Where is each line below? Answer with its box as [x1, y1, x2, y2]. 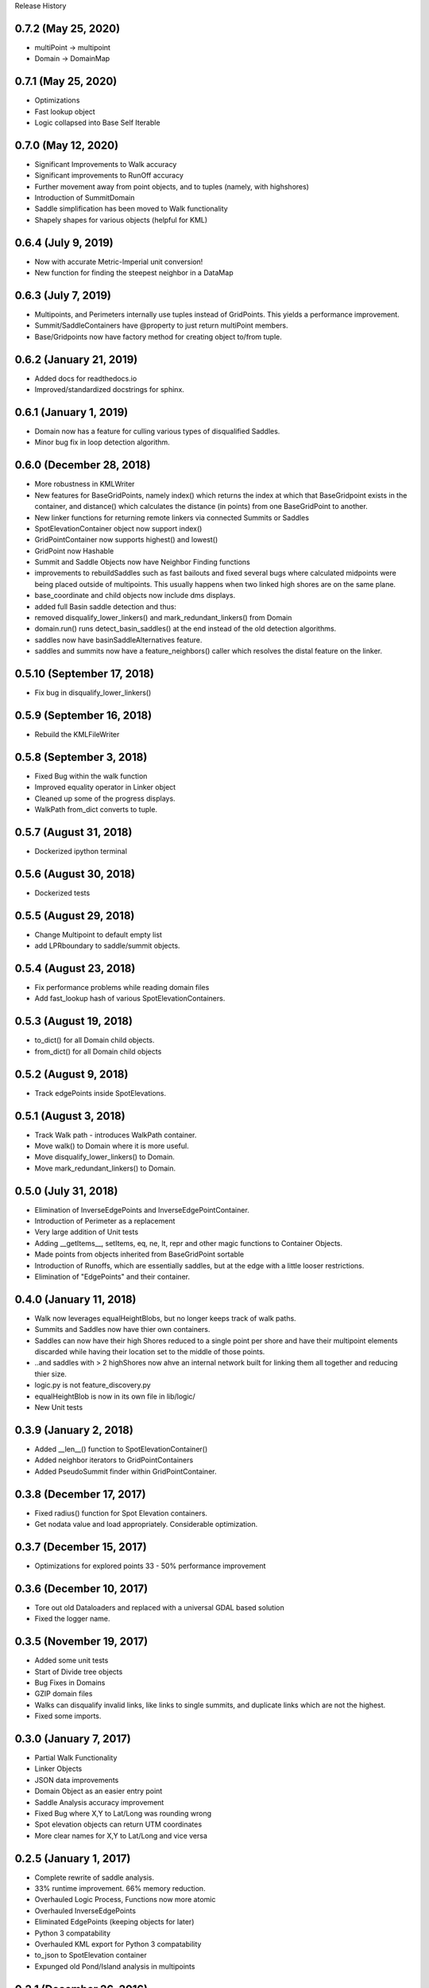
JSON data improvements [34, 1775, 119, 1784]
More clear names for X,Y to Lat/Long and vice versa [34, 1831, 208, 1840]
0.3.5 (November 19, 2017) [14, 1635, 149, 1648]
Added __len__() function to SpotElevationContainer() [34, 1444, 208, 1454]
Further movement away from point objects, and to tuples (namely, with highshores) [34, 181, 310, 191]
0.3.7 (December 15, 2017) [14, 1540, 147, 1554]
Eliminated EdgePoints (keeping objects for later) [34, 1917, 195, 1927]
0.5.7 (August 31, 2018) [14, 825, 133, 839]
